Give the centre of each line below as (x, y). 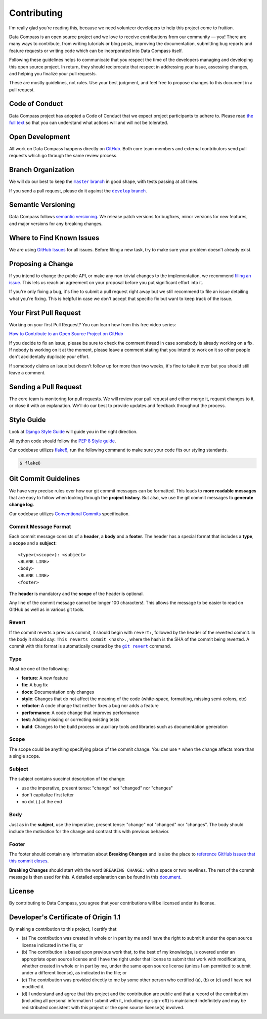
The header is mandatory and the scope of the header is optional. (77, 594)
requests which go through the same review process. (64, 156)
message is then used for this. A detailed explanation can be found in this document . (95, 877)
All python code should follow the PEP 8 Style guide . (63, 441)
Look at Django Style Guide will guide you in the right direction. (73, 432)
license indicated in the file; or (52, 945)
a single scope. (25, 756)
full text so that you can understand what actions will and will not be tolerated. (89, 122)
